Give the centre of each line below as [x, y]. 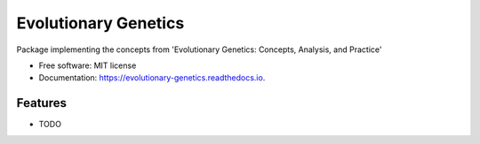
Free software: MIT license [88, 65]
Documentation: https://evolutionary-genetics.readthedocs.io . [152, 78]
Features [41, 103]
